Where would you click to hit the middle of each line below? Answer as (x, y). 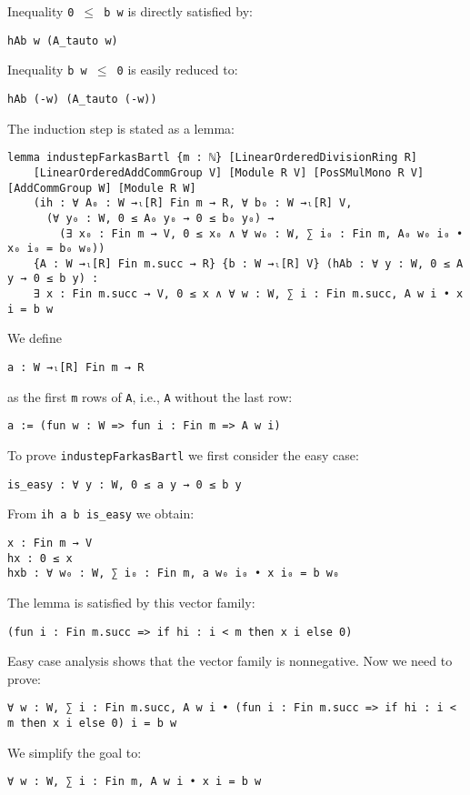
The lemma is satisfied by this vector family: (131, 602)
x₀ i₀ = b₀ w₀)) (56, 249)
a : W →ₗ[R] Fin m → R (76, 368)
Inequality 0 (41, 11)
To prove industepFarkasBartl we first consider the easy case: (183, 455)
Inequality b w (47, 70)
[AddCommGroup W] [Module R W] (102, 188)
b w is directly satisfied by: (178, 11)
